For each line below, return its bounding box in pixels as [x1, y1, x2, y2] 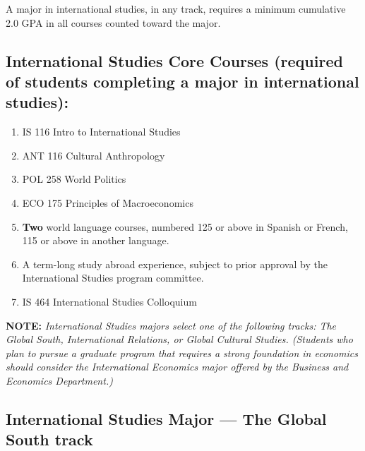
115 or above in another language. [22, 233, 169, 248]
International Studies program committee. [22, 270, 204, 285]
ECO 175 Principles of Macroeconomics [22, 195, 193, 210]
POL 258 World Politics [22, 172, 126, 186]
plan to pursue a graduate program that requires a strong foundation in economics [6, 345, 358, 360]
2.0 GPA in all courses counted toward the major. [6, 15, 221, 30]
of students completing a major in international [6, 70, 359, 92]
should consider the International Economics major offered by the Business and [6, 359, 349, 374]
